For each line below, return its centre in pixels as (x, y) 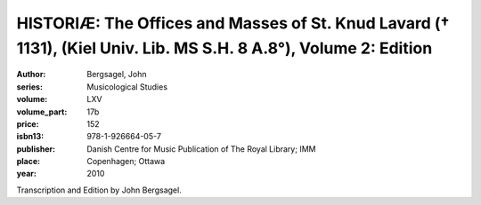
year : (27, 174)
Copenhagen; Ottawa (126, 162)
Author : (31, 75)
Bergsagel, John (117, 75)
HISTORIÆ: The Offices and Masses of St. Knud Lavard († (233, 23)
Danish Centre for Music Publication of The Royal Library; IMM (201, 149)
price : (28, 123)
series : (30, 87)
